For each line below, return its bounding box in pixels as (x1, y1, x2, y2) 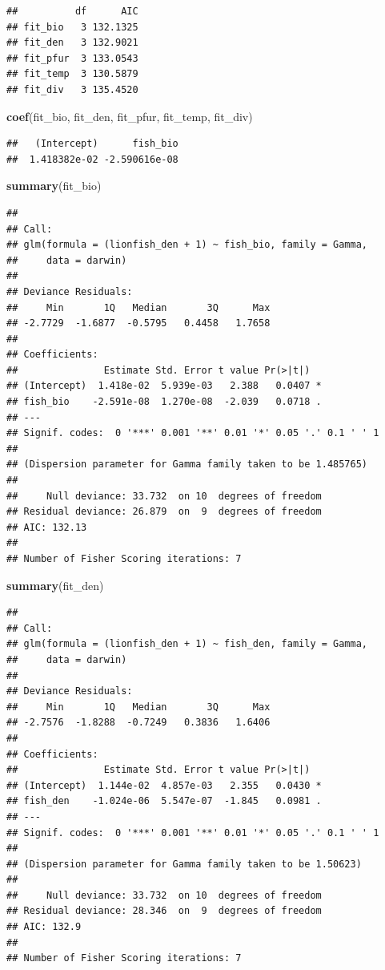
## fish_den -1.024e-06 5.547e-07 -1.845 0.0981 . (6, 795, 322, 807)
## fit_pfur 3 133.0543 (6, 52, 138, 64)
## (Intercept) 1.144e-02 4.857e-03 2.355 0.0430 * (6, 779, 322, 791)
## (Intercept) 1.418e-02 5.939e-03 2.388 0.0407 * (6, 380, 322, 392)
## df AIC (6, 6, 138, 17)
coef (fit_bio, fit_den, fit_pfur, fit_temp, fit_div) (6, 107, 253, 124)
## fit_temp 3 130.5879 (6, 68, 138, 80)
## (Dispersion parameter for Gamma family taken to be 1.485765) (6, 459, 368, 471)
